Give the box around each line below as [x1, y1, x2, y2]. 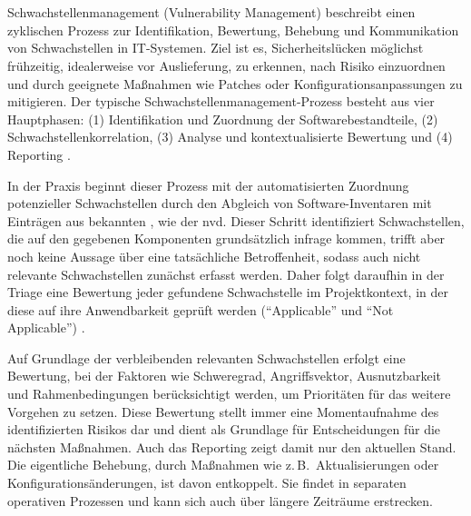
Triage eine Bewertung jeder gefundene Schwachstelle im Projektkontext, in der [7, 283, 448, 302]
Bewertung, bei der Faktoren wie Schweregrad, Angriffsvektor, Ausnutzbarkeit [7, 366, 442, 385]
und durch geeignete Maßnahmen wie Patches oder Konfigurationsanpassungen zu [7, 74, 463, 93]
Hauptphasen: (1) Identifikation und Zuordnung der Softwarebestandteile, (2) [7, 109, 438, 128]
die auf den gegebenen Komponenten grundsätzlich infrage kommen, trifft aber [7, 229, 446, 248]
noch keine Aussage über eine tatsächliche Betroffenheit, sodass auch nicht [7, 246, 421, 265]
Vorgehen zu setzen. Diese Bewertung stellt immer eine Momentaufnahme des [7, 402, 439, 421]
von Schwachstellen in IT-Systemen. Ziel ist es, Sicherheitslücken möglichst [7, 38, 424, 57]
